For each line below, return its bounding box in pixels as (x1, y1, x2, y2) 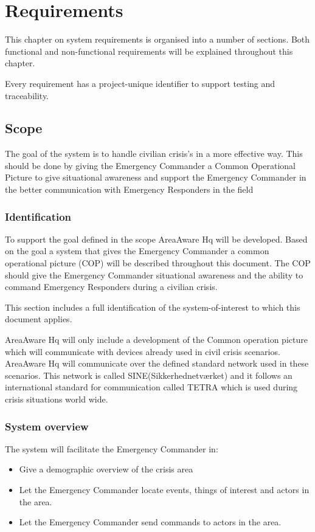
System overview (5, 418, 89, 434)
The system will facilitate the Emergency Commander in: (5, 442, 218, 455)
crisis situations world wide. (5, 393, 108, 406)
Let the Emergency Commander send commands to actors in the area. (19, 516, 282, 528)
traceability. (5, 89, 49, 102)
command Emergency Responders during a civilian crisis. (5, 280, 218, 293)
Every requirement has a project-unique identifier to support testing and (5, 77, 275, 89)
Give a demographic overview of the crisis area (19, 463, 193, 475)
